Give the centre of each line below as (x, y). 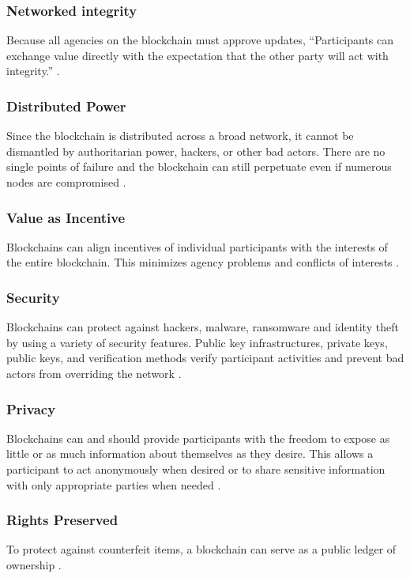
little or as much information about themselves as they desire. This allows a (190, 453)
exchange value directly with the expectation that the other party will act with (197, 55)
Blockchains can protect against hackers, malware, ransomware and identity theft (203, 327)
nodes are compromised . (66, 182)
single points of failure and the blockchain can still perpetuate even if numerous (199, 166)
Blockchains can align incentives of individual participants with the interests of (197, 246)
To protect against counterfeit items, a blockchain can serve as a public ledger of (201, 549)
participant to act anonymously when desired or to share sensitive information (196, 469)
